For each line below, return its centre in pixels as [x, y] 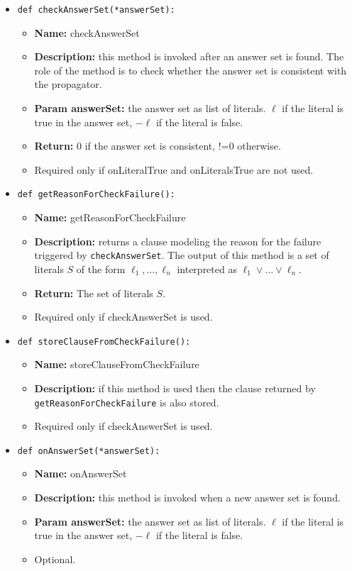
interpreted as [207, 268]
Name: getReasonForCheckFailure [110, 217]
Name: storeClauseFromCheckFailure [117, 364]
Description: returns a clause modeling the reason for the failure [178, 241]
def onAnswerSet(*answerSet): [89, 451]
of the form [101, 268]
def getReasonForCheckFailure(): [96, 195]
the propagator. [68, 84]
